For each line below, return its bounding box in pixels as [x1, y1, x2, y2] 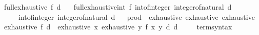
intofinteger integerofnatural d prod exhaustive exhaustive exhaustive [18, 11, 255, 22]
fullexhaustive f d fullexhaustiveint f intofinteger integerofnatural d [4, 2, 232, 12]
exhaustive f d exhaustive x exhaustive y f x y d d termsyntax [4, 21, 232, 32]
